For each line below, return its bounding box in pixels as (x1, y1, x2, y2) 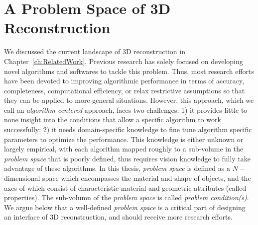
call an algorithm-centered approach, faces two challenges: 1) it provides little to (4, 104, 248, 115)
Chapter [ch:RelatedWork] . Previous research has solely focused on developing (4, 56, 243, 66)
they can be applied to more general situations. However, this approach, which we (4, 95, 254, 105)
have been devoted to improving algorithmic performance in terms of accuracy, (4, 75, 245, 86)
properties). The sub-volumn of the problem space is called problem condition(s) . (4, 192, 249, 203)
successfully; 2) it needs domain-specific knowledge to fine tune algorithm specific (4, 124, 252, 135)
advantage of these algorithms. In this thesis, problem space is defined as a (4, 163, 230, 173)
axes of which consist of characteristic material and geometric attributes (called (4, 182, 247, 193)
